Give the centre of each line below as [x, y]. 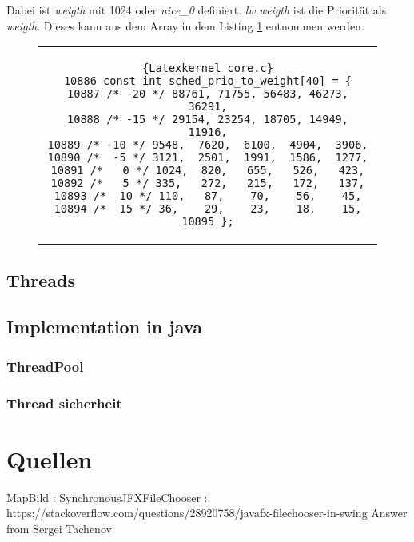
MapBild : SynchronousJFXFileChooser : [107, 497]
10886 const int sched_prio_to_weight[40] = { [208, 81]
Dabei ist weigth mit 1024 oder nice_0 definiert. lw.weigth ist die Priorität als [197, 10]
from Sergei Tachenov [59, 528]
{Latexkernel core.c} [208, 68]
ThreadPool [45, 366]
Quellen [50, 458]
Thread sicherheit [64, 403]
